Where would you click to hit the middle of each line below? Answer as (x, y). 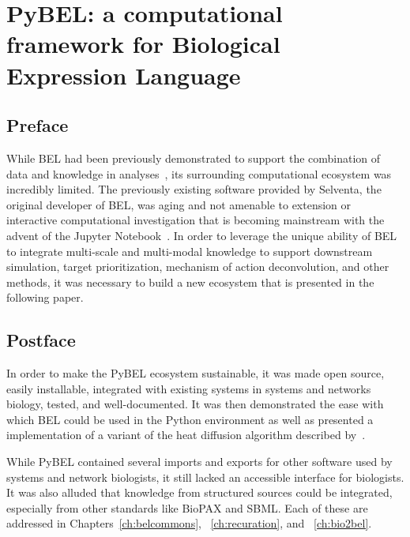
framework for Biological (143, 44)
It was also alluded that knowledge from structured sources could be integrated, (199, 492)
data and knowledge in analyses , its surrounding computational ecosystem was (199, 173)
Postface (41, 340)
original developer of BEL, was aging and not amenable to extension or (179, 204)
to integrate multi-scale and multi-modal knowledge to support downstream (190, 251)
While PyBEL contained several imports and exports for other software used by (199, 462)
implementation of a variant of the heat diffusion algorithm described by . (186, 435)
